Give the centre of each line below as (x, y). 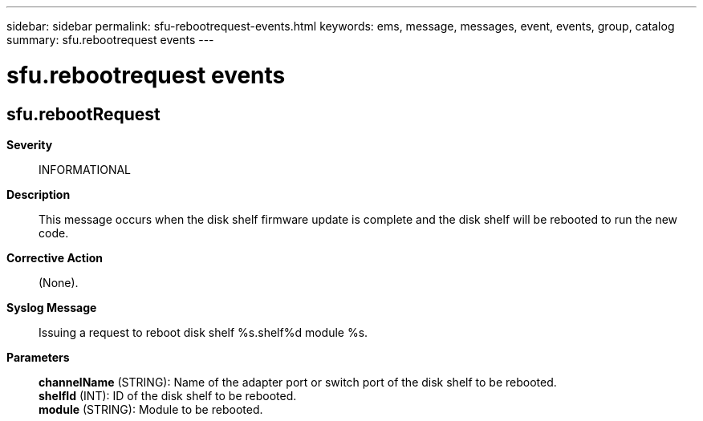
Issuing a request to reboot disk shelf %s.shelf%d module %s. (203, 332)
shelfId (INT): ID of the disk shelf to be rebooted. (168, 395)
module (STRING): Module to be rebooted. (151, 409)
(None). (59, 282)
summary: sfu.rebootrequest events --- (110, 40)
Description (39, 194)
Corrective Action (55, 257)
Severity (30, 144)
